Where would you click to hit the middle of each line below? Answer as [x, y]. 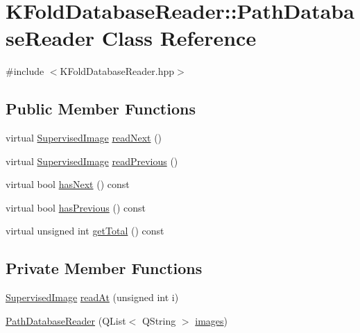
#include [25, 71]
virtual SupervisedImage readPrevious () [92, 161]
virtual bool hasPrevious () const [76, 207]
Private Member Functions [104, 268]
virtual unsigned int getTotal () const [85, 231]
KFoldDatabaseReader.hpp [117, 71]
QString [159, 320]
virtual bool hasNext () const [68, 184]
